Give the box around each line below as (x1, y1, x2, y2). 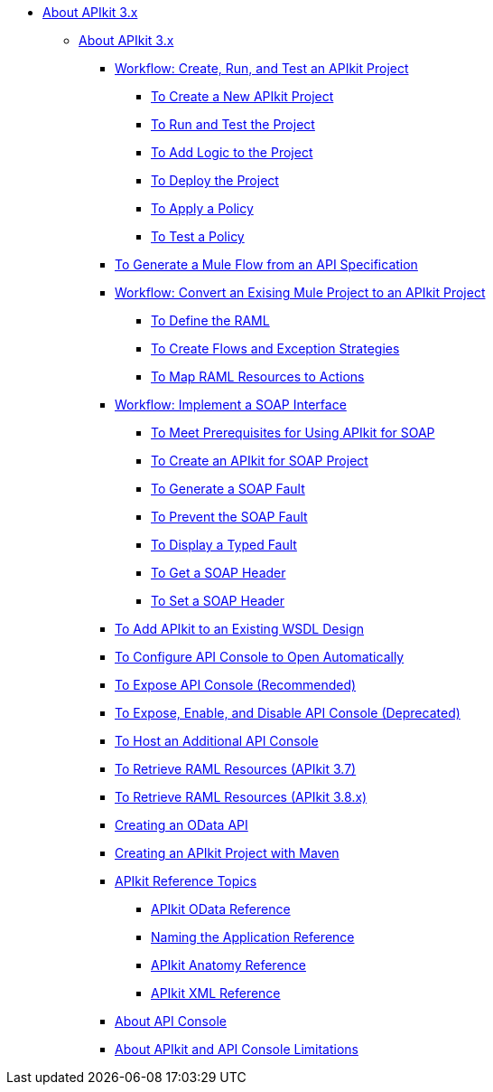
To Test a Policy (151, 229, 245, 244)
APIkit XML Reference (151, 985, 281, 1001)
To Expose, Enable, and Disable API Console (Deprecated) (115, 705, 460, 720)
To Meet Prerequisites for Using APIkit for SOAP (151, 425, 435, 440)
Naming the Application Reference (151, 929, 355, 945)
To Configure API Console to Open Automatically (115, 649, 405, 664)
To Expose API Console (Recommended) (115, 677, 357, 692)
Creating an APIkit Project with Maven (115, 845, 340, 861)
